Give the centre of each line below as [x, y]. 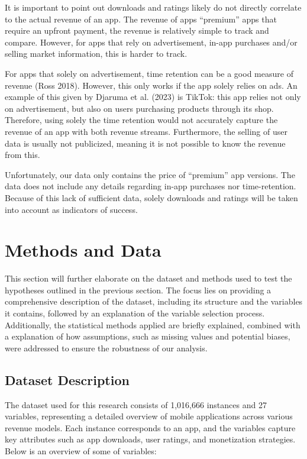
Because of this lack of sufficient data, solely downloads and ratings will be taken [151, 197]
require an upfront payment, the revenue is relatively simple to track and [137, 30]
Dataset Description [67, 379]
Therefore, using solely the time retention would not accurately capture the [141, 120]
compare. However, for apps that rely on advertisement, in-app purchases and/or [151, 42]
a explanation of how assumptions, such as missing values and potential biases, [148, 336]
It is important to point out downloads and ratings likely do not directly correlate [153, 7]
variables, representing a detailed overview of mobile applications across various [149, 416]
